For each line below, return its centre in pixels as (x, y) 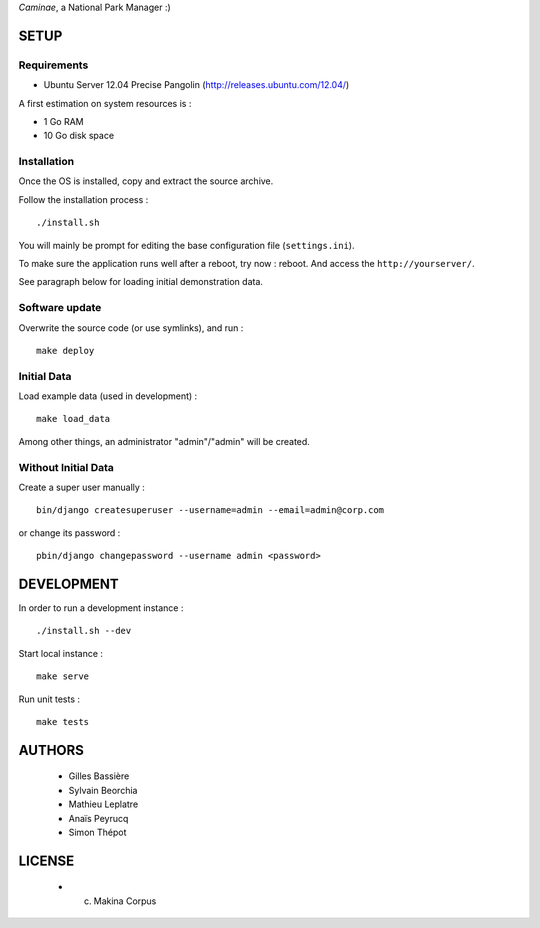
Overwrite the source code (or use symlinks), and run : (131, 327)
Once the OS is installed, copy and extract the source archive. (146, 181)
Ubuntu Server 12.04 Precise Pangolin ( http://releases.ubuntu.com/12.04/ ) (196, 85)
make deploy (65, 350)
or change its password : (69, 532)
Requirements (53, 65)
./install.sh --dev (84, 631)
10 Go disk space (79, 136)
